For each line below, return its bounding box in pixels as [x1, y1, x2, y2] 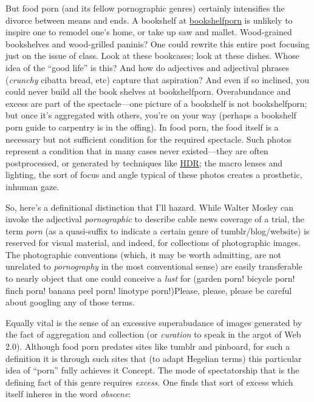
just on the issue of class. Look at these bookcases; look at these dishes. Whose [5, 49, 299, 62]
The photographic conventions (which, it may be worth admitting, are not [5, 248, 282, 261]
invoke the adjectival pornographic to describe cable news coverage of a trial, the [5, 213, 304, 225]
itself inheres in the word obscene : [5, 387, 131, 400]
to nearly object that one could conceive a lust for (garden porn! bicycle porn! [5, 272, 295, 285]
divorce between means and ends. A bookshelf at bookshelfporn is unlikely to [5, 13, 293, 26]
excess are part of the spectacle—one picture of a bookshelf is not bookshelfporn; [5, 97, 307, 109]
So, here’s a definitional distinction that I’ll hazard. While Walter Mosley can [5, 200, 294, 213]
